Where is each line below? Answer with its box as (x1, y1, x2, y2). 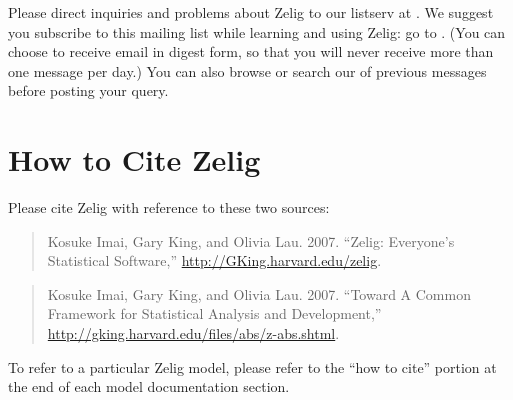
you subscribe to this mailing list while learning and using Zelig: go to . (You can (8, 21, 506, 42)
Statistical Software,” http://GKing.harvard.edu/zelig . (47, 250, 382, 271)
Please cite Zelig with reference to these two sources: (8, 197, 330, 218)
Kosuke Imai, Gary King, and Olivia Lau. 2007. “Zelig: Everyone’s (47, 230, 455, 251)
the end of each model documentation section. (8, 376, 290, 397)
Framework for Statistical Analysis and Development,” (47, 303, 382, 324)
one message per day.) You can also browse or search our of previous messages (8, 60, 487, 81)
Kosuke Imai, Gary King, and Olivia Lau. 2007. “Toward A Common (47, 283, 471, 304)
